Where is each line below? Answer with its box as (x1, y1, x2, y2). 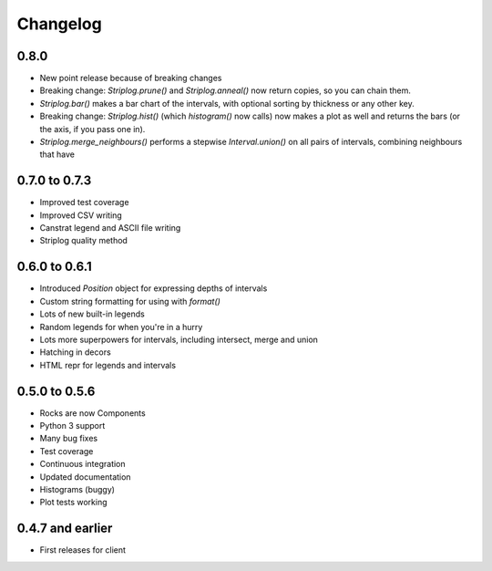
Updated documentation (39, 471, 131, 483)
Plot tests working (39, 497, 108, 508)
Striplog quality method (39, 235, 128, 246)
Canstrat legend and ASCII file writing (39, 223, 181, 234)
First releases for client (39, 545, 127, 555)
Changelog (16, 14, 102, 34)
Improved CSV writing (39, 210, 122, 221)
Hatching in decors (39, 347, 111, 358)
